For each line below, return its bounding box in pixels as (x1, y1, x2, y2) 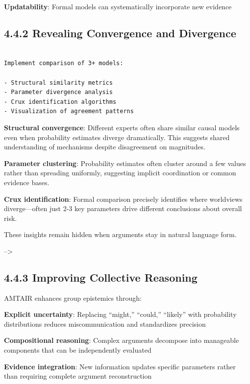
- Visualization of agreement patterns (4, 108, 134, 115)
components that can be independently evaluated (4, 345, 151, 355)
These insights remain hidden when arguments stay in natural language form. (4, 229, 237, 240)
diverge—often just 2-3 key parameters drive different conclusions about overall (4, 203, 242, 214)
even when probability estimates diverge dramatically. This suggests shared (4, 132, 230, 142)
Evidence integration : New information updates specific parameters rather (4, 361, 236, 371)
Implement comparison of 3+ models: (4, 60, 124, 67)
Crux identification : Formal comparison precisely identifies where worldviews (4, 193, 243, 204)
